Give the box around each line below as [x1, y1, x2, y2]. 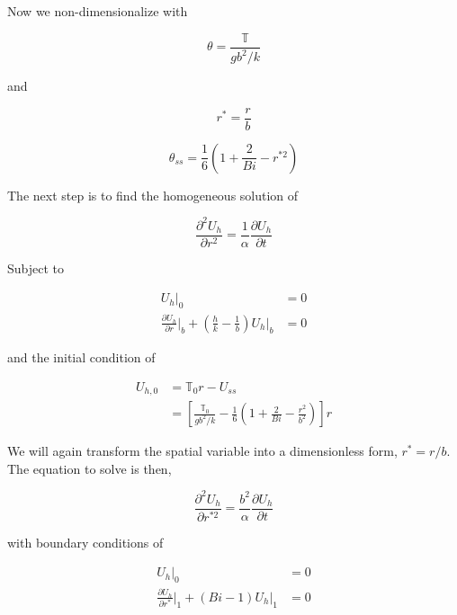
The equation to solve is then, [7, 459, 172, 477]
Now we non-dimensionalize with [7, 2, 188, 20]
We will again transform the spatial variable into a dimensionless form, [7, 441, 398, 460]
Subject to [7, 258, 65, 277]
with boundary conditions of [7, 532, 164, 551]
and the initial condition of [7, 347, 156, 366]
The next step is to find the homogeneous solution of [7, 185, 299, 204]
